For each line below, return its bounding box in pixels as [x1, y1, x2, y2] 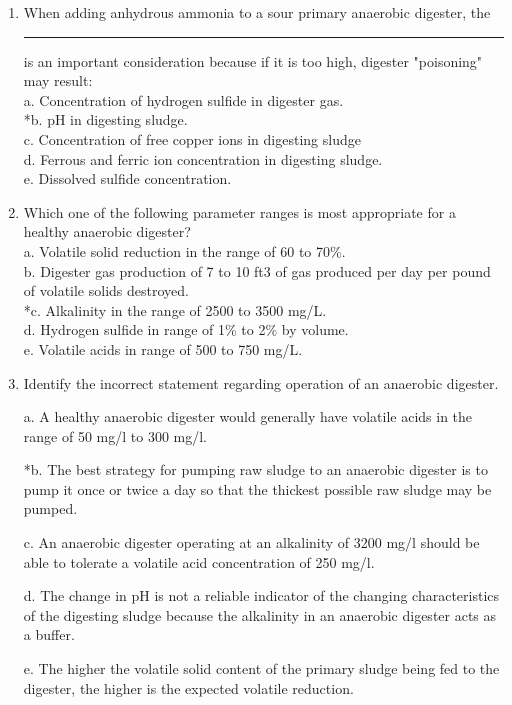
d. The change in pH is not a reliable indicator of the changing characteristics [23, 585, 500, 606]
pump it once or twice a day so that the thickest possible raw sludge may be [23, 478, 492, 499]
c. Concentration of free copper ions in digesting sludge [23, 128, 361, 149]
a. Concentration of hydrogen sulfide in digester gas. [23, 89, 344, 110]
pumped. [23, 498, 78, 519]
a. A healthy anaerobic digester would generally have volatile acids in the [23, 406, 473, 427]
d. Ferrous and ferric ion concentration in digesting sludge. [23, 148, 383, 169]
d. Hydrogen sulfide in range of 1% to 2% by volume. [23, 319, 349, 340]
